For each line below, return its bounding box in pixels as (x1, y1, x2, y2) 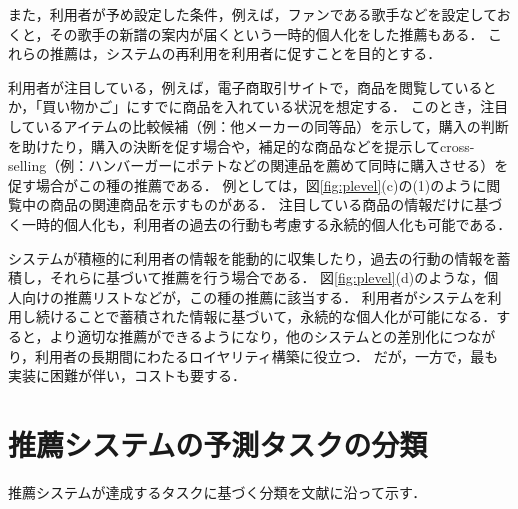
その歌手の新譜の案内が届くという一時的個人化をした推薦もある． (49, 23, 484, 44)
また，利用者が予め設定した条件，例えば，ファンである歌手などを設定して (8, 4, 497, 24)
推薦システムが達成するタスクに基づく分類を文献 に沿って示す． (8, 481, 427, 502)
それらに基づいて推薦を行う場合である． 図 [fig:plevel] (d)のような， (49, 267, 485, 288)
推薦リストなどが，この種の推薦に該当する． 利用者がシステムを (63, 286, 488, 307)
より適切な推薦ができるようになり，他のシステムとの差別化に (49, 325, 454, 346)
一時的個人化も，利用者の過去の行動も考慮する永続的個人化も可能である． (21, 213, 512, 234)
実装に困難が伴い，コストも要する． (8, 365, 246, 386)
